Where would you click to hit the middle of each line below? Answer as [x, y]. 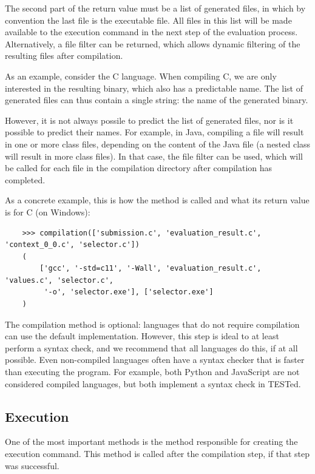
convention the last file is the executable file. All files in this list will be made [148, 20]
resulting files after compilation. [64, 56]
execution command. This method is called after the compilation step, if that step [157, 454]
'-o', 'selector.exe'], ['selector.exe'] [129, 292]
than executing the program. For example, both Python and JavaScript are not [152, 372]
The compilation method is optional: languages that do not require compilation [152, 324]
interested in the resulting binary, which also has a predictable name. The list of [154, 88]
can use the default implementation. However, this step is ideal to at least [142, 336]
